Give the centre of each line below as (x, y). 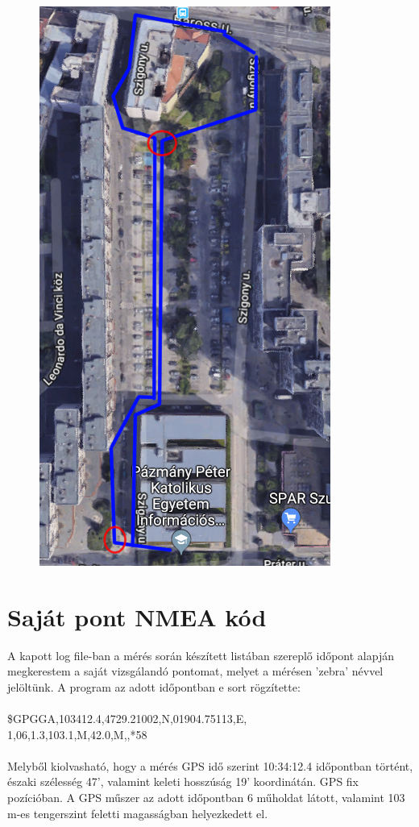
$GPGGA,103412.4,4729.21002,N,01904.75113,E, (127, 719)
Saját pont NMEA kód (137, 616)
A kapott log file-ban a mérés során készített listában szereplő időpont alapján (201, 655)
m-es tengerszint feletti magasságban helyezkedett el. (138, 813)
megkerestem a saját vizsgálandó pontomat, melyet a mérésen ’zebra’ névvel (195, 671)
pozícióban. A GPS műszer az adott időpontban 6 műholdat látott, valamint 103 (206, 798)
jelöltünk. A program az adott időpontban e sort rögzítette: (154, 686)
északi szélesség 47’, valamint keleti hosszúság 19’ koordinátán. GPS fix (183, 781)
